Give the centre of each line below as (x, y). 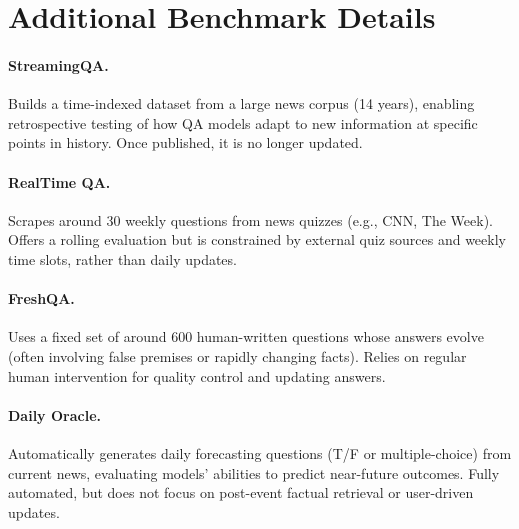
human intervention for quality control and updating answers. (197, 375)
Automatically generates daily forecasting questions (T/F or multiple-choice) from (260, 452)
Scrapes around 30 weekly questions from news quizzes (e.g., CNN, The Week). (251, 219)
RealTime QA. (59, 181)
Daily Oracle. (54, 414)
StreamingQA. (58, 64)
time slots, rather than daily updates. (122, 258)
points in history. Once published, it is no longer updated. (185, 142)
